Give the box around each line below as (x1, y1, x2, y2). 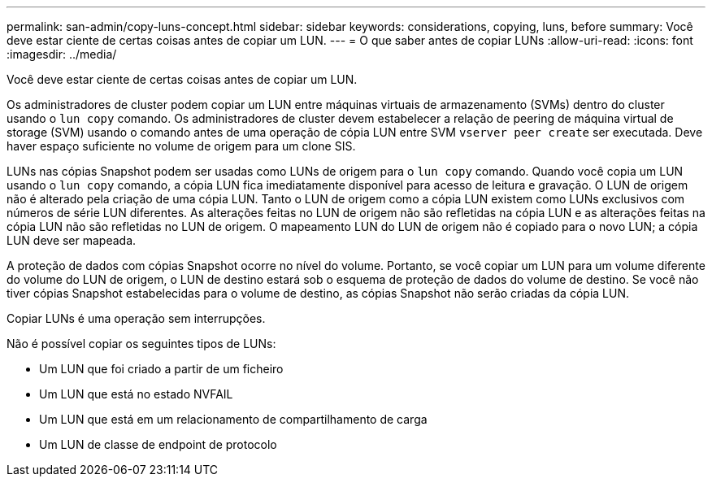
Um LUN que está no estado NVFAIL (39, 387, 233, 401)
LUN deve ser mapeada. (7, 233, 137, 247)
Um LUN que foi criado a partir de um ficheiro (39, 362, 284, 376)
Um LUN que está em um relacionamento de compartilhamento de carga (39, 412, 428, 426)
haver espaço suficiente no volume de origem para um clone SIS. (7, 139, 356, 153)
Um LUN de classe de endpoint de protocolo (39, 437, 277, 451)
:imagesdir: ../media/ (7, 47, 117, 61)
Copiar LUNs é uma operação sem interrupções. (7, 311, 266, 325)
